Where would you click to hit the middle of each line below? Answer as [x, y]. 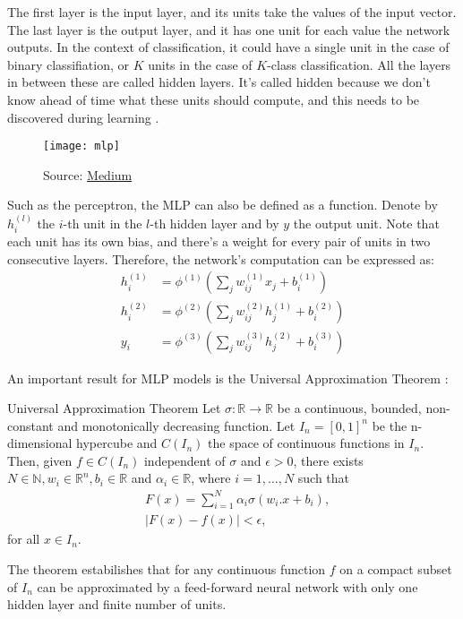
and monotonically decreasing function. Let [176, 425]
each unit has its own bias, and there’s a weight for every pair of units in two [219, 241]
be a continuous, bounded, [349, 408]
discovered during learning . [83, 117]
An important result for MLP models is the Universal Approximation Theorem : [228, 378]
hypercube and [117, 443]
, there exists [328, 460]
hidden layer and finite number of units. [117, 604]
